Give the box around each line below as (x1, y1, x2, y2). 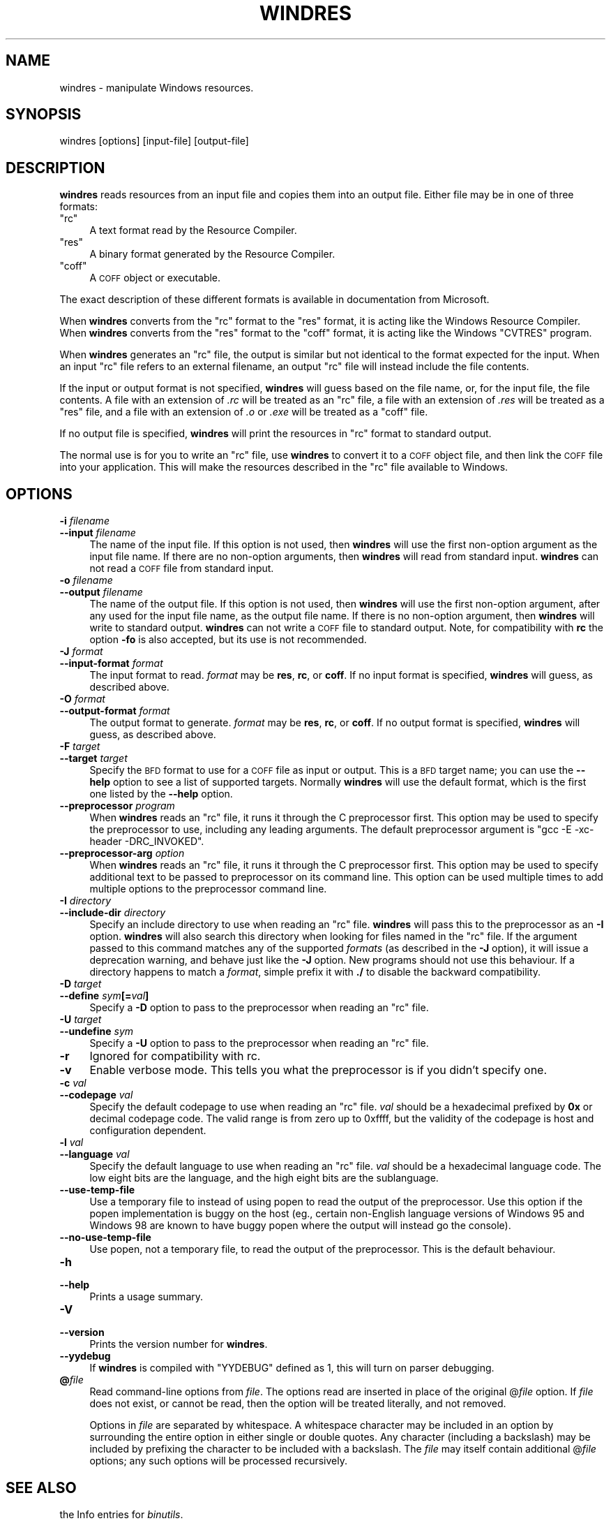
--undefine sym (59, 1025, 134, 1038)
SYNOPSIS (6, 105, 82, 124)
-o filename (59, 574, 113, 587)
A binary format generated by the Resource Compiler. (89, 248, 335, 260)
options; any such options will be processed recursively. (89, 1455, 347, 1467)
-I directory (59, 895, 112, 907)
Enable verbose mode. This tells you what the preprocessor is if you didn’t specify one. (89, 1063, 548, 1078)
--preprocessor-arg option (59, 847, 185, 860)
